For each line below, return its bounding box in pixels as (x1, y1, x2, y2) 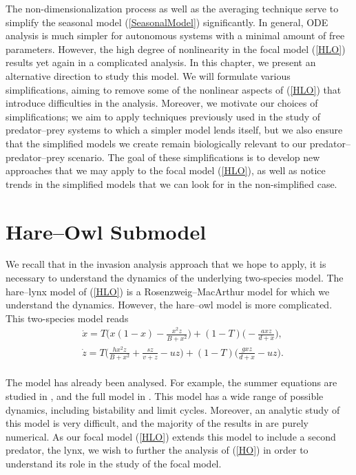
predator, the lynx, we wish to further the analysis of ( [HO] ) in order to (6, 443, 308, 457)
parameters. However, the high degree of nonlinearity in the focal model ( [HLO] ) (6, 41, 346, 56)
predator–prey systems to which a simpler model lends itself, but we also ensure (6, 123, 343, 137)
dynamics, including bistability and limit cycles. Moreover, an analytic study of (6, 402, 340, 416)
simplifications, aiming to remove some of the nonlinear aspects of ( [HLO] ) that (6, 82, 342, 96)
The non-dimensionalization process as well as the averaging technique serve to (6, 1, 339, 15)
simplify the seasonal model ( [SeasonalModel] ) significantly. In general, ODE (6, 14, 328, 29)
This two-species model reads (6, 310, 129, 325)
